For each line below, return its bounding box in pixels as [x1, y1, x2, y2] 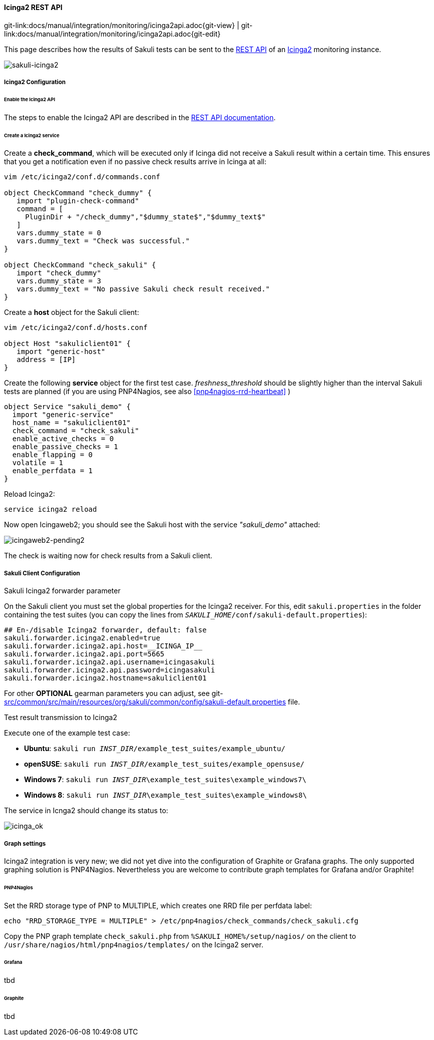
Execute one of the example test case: [4, 729, 130, 738]
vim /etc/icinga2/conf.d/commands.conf [4, 173, 160, 181]
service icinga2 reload [4, 505, 97, 514]
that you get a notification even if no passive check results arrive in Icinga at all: [4, 157, 267, 166]
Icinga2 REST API [4, 3, 63, 12]
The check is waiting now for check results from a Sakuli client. [4, 551, 213, 560]
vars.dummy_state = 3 [17, 277, 101, 285]
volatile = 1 [12, 459, 64, 467]
